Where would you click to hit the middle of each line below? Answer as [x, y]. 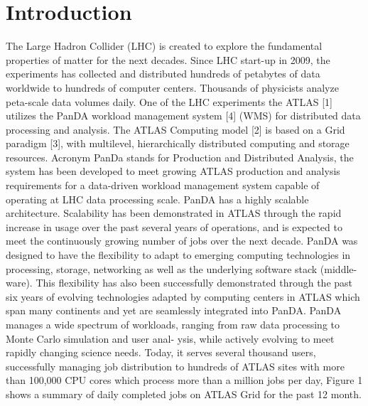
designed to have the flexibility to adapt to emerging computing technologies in [178, 255]
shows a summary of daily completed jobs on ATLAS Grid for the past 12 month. [184, 394]
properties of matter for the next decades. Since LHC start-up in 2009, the [168, 59]
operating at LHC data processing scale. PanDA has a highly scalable [157, 199]
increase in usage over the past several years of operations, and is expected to [174, 226]
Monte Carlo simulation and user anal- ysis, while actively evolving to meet [170, 338]
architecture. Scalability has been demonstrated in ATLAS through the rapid [174, 213]
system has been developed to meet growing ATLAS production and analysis [173, 171]
